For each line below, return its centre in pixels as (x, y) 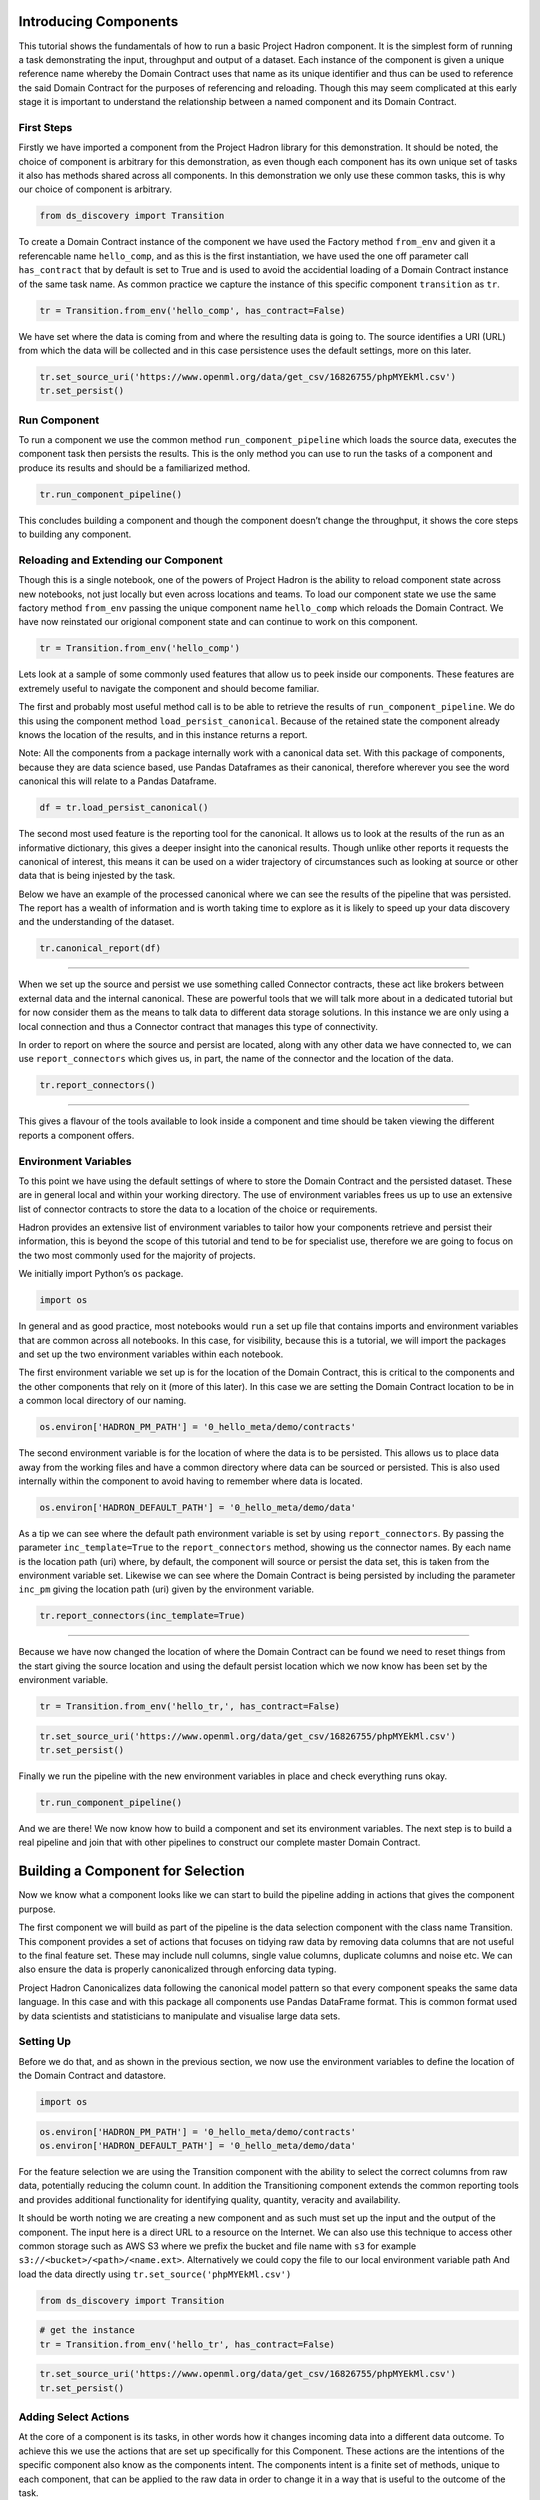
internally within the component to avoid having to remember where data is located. (191, 1481)
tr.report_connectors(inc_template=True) (142, 1616)
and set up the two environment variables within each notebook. (151, 1354)
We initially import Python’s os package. (101, 1274)
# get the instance (87, 2330)
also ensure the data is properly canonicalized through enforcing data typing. (177, 1969)
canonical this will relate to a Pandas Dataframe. (117, 781)
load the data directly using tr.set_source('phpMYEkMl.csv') (155, 2274)
